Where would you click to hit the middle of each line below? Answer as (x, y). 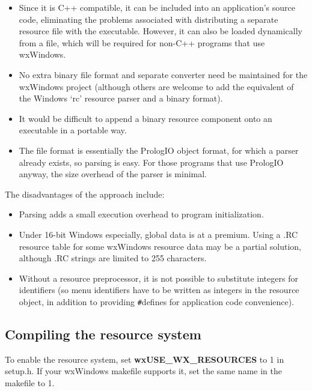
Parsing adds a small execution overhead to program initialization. (141, 214)
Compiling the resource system (103, 334)
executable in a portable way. (73, 130)
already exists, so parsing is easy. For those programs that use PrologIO (151, 162)
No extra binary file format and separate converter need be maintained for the (163, 74)
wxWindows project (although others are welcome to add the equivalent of (156, 86)
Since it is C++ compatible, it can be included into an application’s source (157, 7)
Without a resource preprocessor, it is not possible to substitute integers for (158, 278)
